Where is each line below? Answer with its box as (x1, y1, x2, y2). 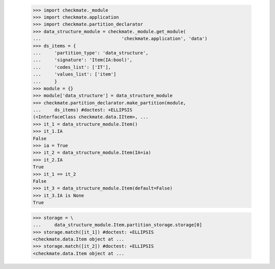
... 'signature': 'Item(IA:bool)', (33, 57, 132, 63)
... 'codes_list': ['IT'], (33, 64, 112, 70)
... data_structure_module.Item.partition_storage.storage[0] (33, 222, 202, 228)
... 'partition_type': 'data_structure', (33, 50, 149, 56)
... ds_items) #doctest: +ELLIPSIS (33, 107, 132, 113)
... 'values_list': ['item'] (33, 71, 117, 77)
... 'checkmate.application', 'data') (33, 36, 208, 42)
